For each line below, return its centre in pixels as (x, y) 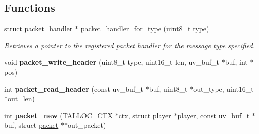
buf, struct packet (31, 125)
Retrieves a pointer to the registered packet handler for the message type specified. (129, 45)
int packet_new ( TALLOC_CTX (58, 115)
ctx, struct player (145, 115)
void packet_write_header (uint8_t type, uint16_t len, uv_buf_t (112, 62)
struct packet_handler (38, 28)
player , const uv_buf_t (213, 115)
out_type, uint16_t (224, 89)
